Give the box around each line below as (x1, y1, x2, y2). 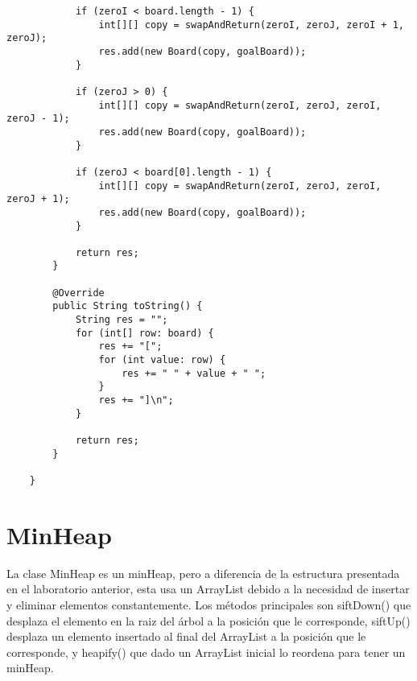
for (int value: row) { (98, 354, 226, 366)
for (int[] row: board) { (75, 327, 214, 339)
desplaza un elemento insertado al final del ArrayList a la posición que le (6, 628, 366, 645)
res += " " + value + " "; (122, 367, 266, 379)
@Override (52, 287, 105, 299)
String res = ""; (75, 314, 168, 326)
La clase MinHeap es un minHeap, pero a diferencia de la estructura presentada (6, 564, 400, 581)
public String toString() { (52, 300, 203, 312)
